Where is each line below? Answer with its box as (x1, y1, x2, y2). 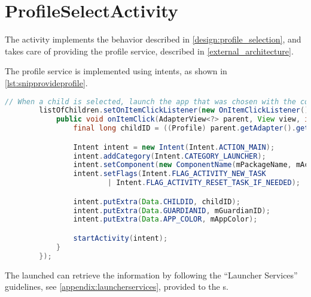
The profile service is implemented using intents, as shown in (5, 65, 227, 77)
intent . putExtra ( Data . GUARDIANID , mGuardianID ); (73, 206, 270, 215)
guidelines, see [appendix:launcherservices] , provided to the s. (5, 280, 228, 293)
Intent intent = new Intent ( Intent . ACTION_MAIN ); (73, 143, 275, 151)
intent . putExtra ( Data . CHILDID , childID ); (73, 197, 240, 206)
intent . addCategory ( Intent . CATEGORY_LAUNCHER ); (73, 151, 266, 160)
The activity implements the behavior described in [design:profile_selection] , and (5, 33, 301, 46)
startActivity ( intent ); (73, 234, 168, 243)
